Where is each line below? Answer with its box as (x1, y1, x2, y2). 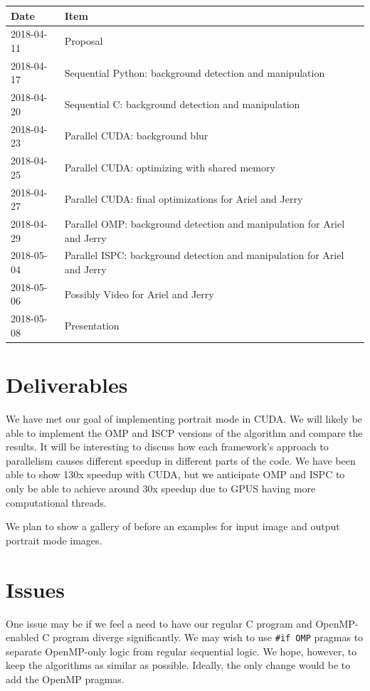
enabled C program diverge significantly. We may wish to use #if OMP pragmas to (6, 630, 364, 645)
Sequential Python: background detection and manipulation (64, 65, 325, 80)
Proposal (64, 33, 103, 48)
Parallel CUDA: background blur (64, 128, 208, 143)
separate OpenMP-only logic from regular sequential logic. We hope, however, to (6, 643, 357, 658)
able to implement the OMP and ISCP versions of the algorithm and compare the (6, 425, 363, 440)
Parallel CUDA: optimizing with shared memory (64, 159, 275, 174)
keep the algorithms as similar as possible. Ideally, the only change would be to (6, 658, 351, 672)
